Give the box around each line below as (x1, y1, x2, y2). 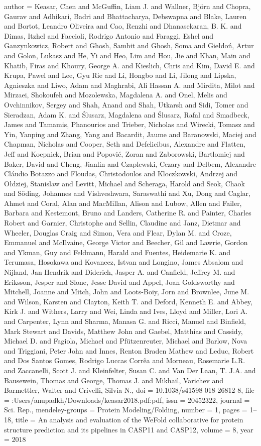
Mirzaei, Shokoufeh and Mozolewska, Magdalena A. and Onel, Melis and (4, 89, 227, 100)
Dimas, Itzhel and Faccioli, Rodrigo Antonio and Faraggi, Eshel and (4, 30, 213, 41)
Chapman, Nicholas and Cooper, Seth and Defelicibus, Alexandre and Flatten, (4, 139, 245, 149)
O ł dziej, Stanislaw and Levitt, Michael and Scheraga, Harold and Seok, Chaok (4, 178, 245, 188)
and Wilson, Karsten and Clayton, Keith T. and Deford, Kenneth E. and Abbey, (4, 296, 252, 306)
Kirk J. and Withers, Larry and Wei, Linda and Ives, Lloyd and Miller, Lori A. (4, 306, 248, 316)
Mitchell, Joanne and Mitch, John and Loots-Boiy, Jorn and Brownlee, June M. (4, 286, 249, 297)
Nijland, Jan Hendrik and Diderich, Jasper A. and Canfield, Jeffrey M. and (4, 267, 235, 277)
